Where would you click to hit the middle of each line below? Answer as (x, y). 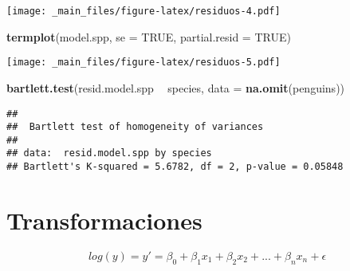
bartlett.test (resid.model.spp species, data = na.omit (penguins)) (176, 87)
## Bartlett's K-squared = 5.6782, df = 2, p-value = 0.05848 (175, 167)
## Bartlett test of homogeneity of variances (135, 127)
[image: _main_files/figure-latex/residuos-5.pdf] (144, 63)
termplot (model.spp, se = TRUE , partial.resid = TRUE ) (149, 36)
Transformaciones (104, 220)
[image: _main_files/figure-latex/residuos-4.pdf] (144, 11)
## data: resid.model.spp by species (109, 153)
